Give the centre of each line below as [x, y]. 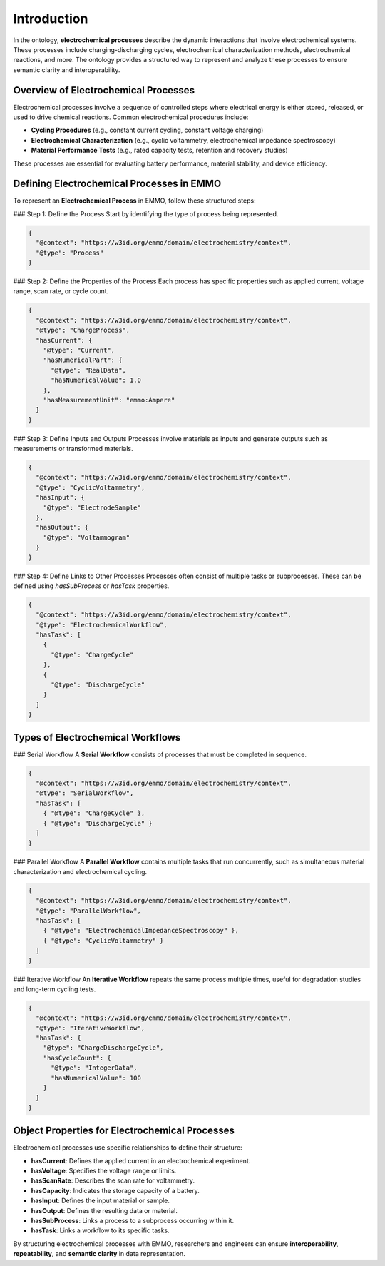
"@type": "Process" [70, 253]
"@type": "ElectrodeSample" [92, 507]
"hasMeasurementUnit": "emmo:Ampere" [109, 400]
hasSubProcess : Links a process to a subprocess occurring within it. [133, 1221]
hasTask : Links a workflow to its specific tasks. [101, 1230]
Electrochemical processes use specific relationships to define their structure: [128, 1148]
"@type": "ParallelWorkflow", [89, 911]
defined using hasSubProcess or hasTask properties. [91, 586]
